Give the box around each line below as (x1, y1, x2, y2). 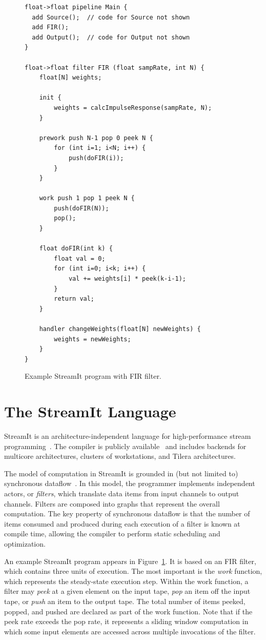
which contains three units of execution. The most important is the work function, (4, 566, 262, 576)
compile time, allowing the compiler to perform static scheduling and (4, 528, 220, 539)
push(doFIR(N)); (54, 204, 109, 212)
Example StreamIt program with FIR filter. (25, 371, 161, 381)
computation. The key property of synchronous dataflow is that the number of (4, 508, 250, 519)
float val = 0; (54, 255, 106, 262)
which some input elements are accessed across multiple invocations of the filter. (4, 626, 256, 636)
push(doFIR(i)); (68, 154, 124, 162)
